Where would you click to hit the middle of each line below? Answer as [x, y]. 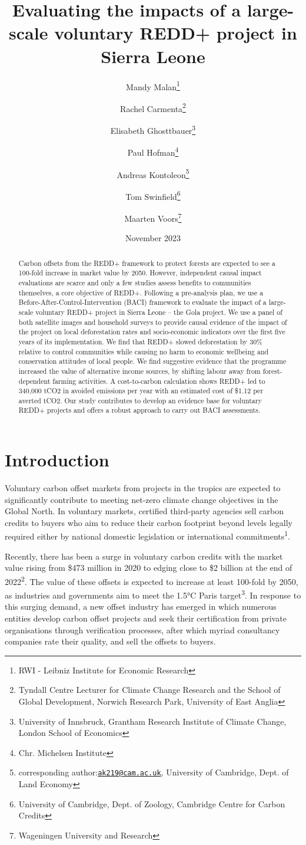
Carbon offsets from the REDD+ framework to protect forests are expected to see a [147, 263]
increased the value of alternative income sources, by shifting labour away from [139, 371]
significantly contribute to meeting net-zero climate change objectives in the [142, 499]
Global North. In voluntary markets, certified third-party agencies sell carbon [144, 511]
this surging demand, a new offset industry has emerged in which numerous [141, 606]
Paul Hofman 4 [153, 151]
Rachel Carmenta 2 [153, 107]
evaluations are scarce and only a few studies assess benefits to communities [135, 282]
